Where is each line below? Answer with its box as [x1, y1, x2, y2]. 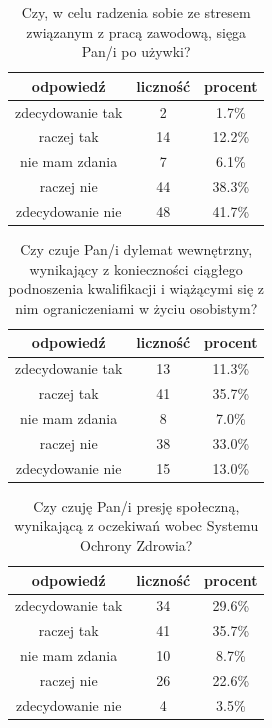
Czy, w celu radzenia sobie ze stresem [21, 2, 251, 22]
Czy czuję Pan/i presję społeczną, [33, 495, 240, 516]
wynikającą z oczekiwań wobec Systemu [14, 515, 259, 536]
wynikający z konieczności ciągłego [29, 258, 243, 279]
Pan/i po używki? [81, 41, 191, 62]
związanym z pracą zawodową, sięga [26, 21, 247, 42]
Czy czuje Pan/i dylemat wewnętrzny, [20, 239, 253, 260]
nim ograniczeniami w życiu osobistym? [15, 297, 258, 318]
